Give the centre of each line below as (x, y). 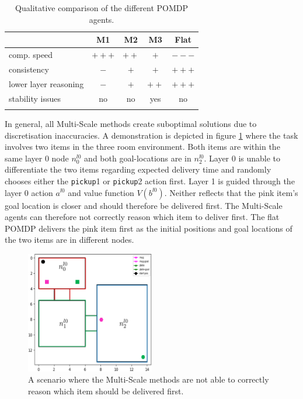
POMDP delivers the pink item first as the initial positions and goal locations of (149, 228)
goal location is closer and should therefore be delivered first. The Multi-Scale (144, 205)
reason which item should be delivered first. (106, 391)
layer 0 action (29, 192)
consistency (29, 69)
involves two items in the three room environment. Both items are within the (142, 147)
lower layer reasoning (46, 83)
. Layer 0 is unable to (242, 158)
